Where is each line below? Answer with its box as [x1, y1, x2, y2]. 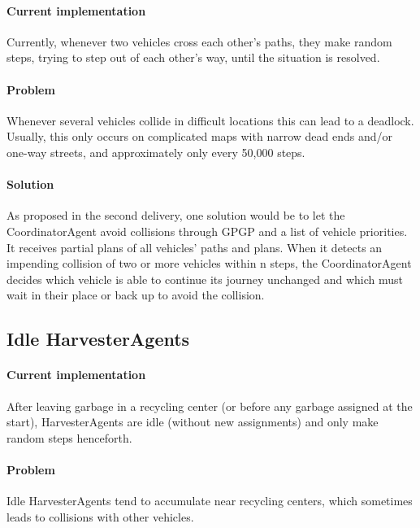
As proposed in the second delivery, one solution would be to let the [6, 207, 345, 224]
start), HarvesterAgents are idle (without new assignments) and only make [6, 413, 379, 430]
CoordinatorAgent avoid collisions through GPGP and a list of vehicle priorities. [6, 222, 408, 239]
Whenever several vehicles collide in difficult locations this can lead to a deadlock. [6, 111, 414, 129]
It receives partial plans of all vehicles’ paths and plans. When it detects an [6, 238, 383, 255]
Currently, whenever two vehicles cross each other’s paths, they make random [6, 33, 392, 50]
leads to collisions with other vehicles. [6, 508, 194, 525]
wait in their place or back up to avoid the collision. [6, 286, 265, 303]
